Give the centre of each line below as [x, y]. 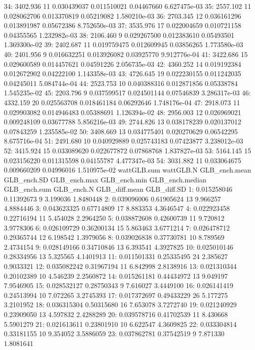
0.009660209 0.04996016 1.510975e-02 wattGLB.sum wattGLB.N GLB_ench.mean [127, 170]
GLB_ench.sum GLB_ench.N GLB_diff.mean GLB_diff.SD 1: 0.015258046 [118, 189]
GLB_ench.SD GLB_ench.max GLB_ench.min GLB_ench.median [105, 179]
